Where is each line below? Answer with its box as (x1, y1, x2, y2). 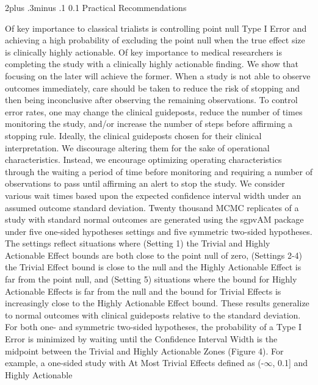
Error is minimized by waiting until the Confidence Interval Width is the (5, 333, 278, 345)
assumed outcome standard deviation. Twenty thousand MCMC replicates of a (5, 201, 299, 214)
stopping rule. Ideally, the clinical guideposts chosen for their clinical (5, 129, 262, 142)
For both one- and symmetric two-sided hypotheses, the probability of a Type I (5, 320, 302, 333)
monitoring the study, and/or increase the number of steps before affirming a (5, 117, 293, 130)
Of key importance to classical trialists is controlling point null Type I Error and (5, 21, 307, 34)
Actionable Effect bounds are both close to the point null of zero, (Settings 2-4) (5, 248, 303, 261)
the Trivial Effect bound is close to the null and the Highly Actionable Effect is (5, 261, 302, 273)
